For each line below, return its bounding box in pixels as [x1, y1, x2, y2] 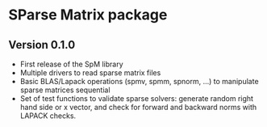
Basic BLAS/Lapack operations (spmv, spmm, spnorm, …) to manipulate [19, 77, 260, 86]
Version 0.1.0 [8, 38, 76, 52]
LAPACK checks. [19, 111, 77, 121]
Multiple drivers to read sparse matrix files [19, 68, 161, 78]
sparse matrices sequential [19, 85, 111, 95]
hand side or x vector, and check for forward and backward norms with [19, 103, 257, 112]
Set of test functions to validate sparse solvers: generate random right [19, 94, 254, 103]
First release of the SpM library [19, 59, 123, 69]
